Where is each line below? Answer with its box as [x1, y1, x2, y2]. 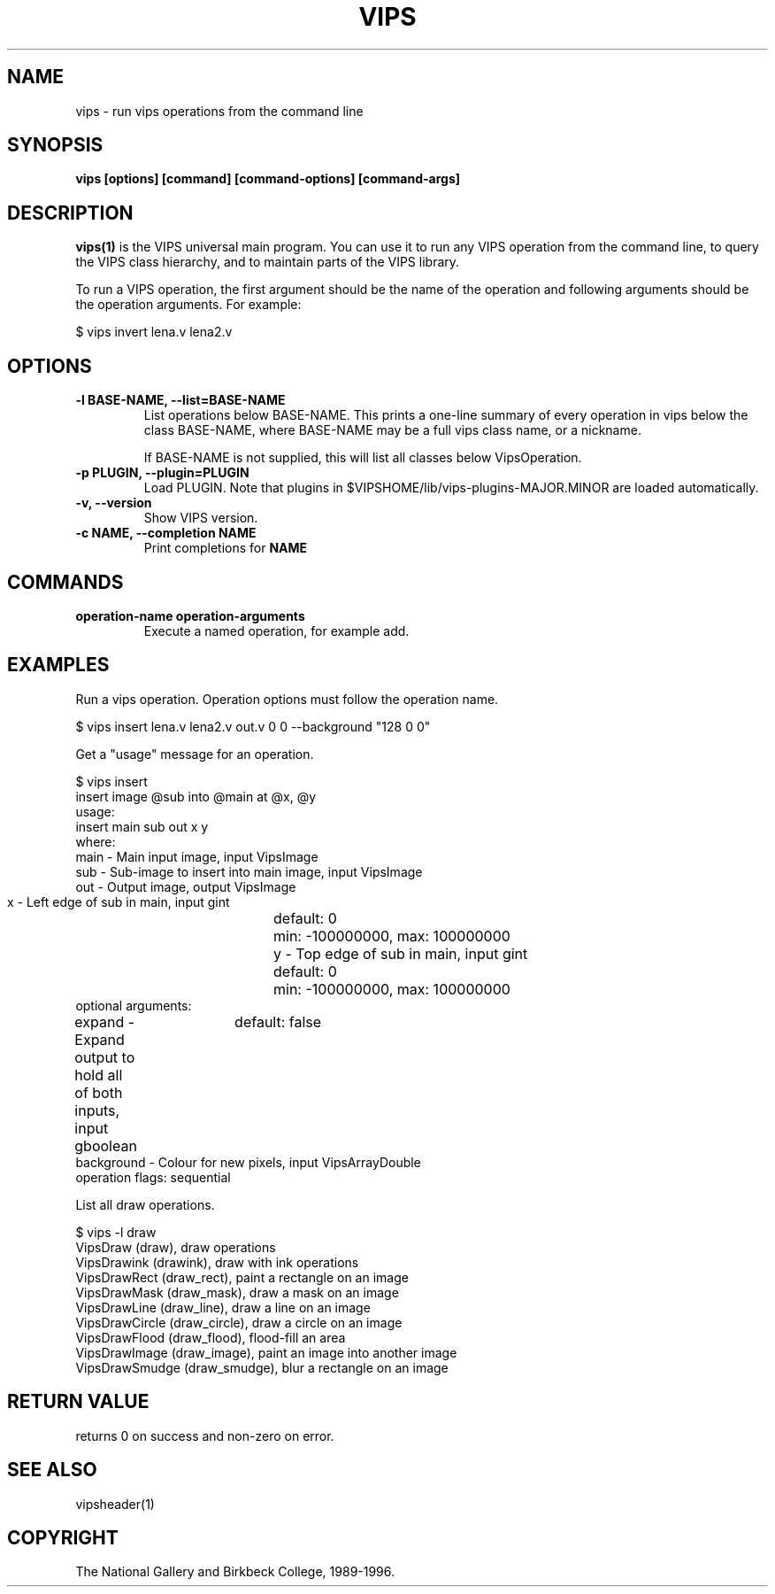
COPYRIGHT [7, 1526, 119, 1549]
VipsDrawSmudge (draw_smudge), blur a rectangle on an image [75, 1359, 449, 1375]
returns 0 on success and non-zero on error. [75, 1428, 334, 1443]
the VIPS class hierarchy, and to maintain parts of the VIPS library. [75, 254, 460, 270]
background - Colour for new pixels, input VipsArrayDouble [75, 1154, 421, 1170]
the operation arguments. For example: [75, 297, 302, 313]
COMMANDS [7, 570, 124, 593]
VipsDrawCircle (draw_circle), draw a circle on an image [75, 1314, 403, 1330]
